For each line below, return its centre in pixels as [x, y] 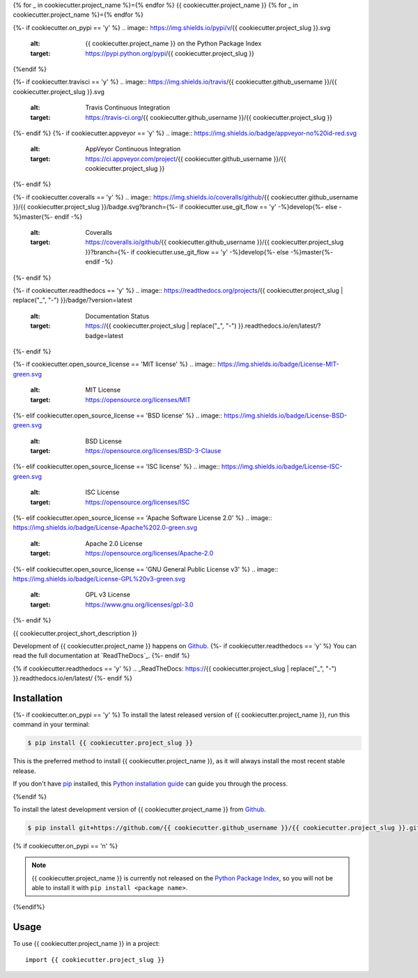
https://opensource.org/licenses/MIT [138, 399]
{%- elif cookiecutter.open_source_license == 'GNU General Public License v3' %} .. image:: [146, 569]
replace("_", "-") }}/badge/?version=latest [72, 300]
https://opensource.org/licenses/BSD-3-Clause [153, 451]
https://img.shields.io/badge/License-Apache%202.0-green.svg [105, 528]
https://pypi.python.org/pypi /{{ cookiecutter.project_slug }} [170, 53]
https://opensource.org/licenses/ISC [138, 502]
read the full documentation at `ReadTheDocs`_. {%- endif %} [101, 656]
